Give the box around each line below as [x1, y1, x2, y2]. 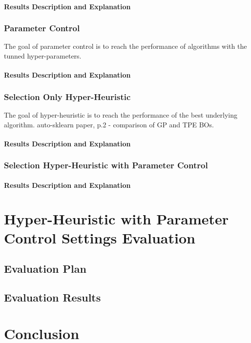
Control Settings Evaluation [4, 227, 195, 247]
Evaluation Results [4, 290, 101, 305]
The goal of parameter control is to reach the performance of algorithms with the [4, 41, 247, 51]
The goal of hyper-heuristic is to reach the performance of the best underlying [4, 110, 238, 120]
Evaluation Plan [4, 261, 86, 276]
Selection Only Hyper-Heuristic [4, 90, 131, 102]
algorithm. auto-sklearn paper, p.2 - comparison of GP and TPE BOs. [4, 119, 214, 129]
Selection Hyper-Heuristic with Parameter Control [4, 159, 208, 171]
